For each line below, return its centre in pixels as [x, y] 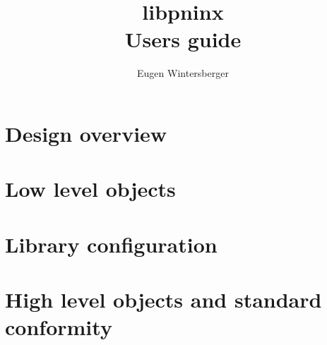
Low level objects [90, 189]
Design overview [86, 133]
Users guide [183, 39]
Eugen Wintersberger [183, 73]
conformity [59, 327]
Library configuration [111, 244]
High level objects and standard [163, 299]
